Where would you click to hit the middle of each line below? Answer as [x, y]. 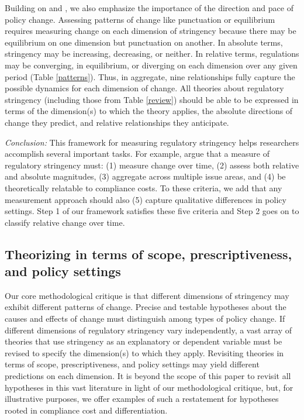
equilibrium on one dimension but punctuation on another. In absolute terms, [144, 42]
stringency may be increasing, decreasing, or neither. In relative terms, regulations [152, 54]
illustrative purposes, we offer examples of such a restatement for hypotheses [142, 399]
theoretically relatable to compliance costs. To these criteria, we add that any [144, 187]
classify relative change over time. [65, 222]
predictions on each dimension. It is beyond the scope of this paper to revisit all [148, 376]
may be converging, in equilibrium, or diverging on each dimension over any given [151, 65]
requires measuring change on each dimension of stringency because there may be [151, 31]
